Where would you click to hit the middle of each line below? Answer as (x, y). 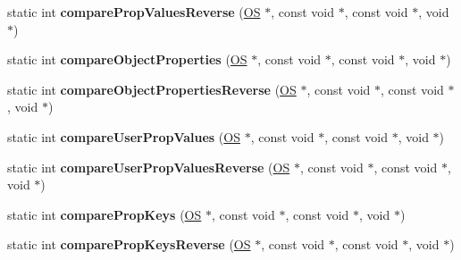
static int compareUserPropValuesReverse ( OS (149, 167)
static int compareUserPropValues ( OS (124, 136)
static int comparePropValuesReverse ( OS (134, 12)
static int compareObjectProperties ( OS (127, 59)
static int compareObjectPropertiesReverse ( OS (152, 89)
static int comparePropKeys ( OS (105, 214)
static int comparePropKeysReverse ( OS (129, 244)
